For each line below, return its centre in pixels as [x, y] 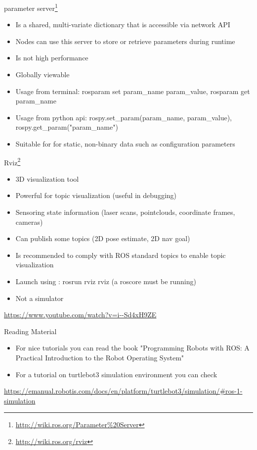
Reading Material [30, 331]
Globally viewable [43, 75]
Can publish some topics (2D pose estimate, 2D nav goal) [103, 238]
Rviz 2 [12, 161]
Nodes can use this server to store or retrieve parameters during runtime [125, 41]
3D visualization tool [47, 178]
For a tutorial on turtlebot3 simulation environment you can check [116, 374]
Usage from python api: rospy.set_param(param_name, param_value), [124, 117]
